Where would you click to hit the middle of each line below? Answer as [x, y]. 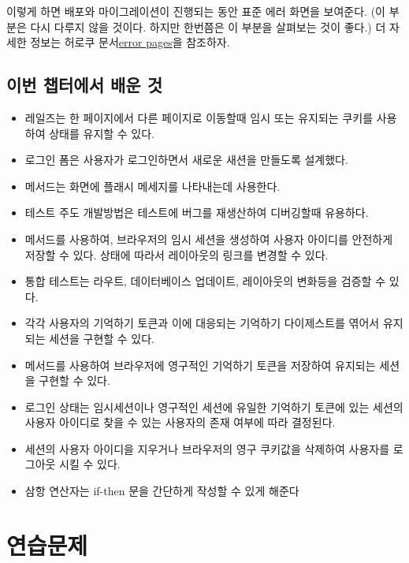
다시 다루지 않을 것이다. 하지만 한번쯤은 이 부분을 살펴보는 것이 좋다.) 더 [208, 26]
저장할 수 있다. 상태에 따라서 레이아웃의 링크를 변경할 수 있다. [177, 254]
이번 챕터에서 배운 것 [85, 85]
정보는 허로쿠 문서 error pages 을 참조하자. [130, 42]
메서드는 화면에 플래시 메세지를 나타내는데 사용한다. [152, 186]
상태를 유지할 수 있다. [102, 133]
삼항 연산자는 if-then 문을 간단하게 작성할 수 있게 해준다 [162, 491]
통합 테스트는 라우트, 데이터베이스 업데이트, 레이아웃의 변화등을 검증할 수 [205, 281]
